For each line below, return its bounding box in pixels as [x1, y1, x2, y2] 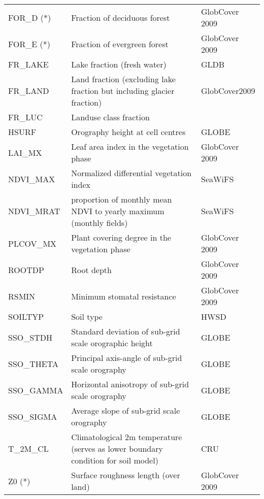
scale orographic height [71, 337, 153, 349]
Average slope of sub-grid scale [71, 405, 180, 416]
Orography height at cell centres [71, 126, 186, 138]
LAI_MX [8, 146, 42, 158]
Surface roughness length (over [71, 469, 180, 481]
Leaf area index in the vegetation [71, 141, 189, 152]
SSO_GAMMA [8, 384, 63, 396]
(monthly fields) [71, 217, 128, 228]
